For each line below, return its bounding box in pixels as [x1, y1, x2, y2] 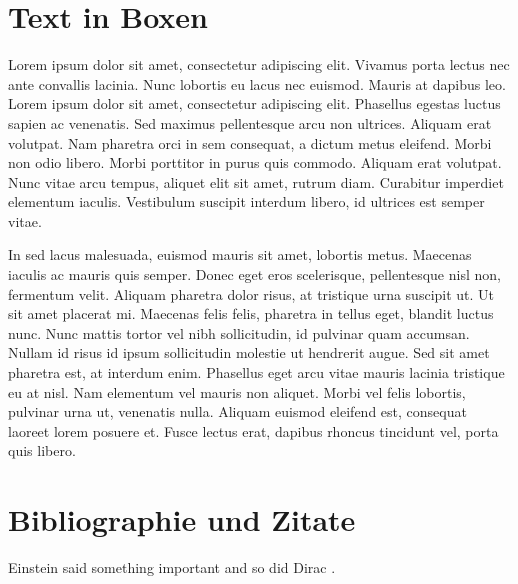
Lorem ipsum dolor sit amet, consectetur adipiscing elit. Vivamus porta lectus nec [8, 54, 510, 75]
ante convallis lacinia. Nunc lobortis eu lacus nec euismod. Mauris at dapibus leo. [8, 73, 506, 94]
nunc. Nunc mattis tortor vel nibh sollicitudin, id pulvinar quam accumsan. [8, 322, 470, 343]
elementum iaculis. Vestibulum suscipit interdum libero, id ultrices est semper [8, 191, 485, 212]
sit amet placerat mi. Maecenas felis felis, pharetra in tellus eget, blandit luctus [8, 303, 494, 324]
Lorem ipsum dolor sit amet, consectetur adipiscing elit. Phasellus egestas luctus [8, 93, 501, 114]
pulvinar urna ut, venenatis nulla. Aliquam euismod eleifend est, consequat [8, 401, 467, 422]
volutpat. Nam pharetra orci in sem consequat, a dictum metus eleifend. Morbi [8, 132, 492, 153]
